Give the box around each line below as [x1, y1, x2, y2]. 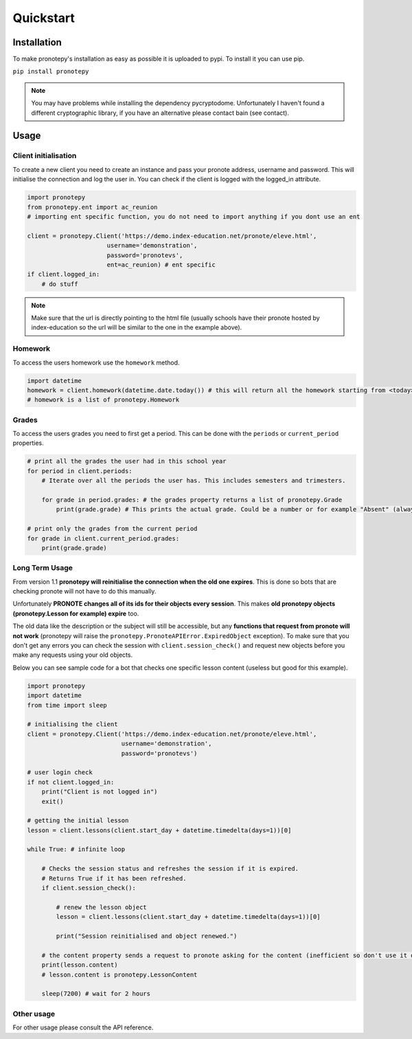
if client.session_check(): [41, 884, 137, 892]
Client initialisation [12, 151, 77, 161]
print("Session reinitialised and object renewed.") [56, 932, 238, 940]
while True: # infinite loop [27, 846, 126, 853]
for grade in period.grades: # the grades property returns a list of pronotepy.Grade [41, 496, 343, 504]
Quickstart [12, 10, 76, 25]
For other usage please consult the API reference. [12, 1023, 154, 1031]
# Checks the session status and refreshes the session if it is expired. [41, 865, 299, 873]
